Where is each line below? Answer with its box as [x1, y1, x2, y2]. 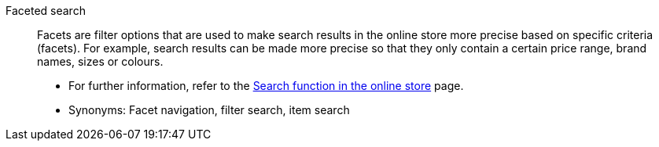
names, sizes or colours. [37, 55, 164, 68]
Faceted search [6, 4, 86, 17]
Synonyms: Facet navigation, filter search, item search [68, 103, 350, 117]
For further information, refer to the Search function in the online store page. [68, 79, 464, 92]
